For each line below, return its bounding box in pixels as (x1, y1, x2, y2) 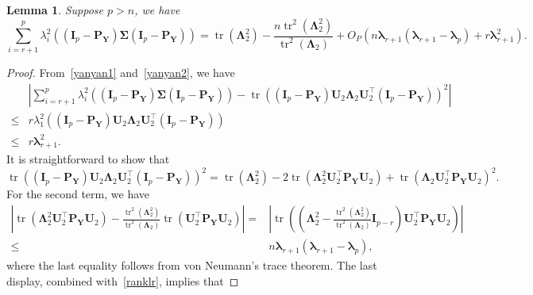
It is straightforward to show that (6, 151, 170, 167)
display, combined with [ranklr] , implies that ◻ (6, 272, 239, 289)
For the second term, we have (6, 186, 149, 202)
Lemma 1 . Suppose (6, 2, 104, 17)
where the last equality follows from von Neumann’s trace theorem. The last (6, 257, 377, 274)
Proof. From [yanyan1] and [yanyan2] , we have (6, 64, 235, 81)
